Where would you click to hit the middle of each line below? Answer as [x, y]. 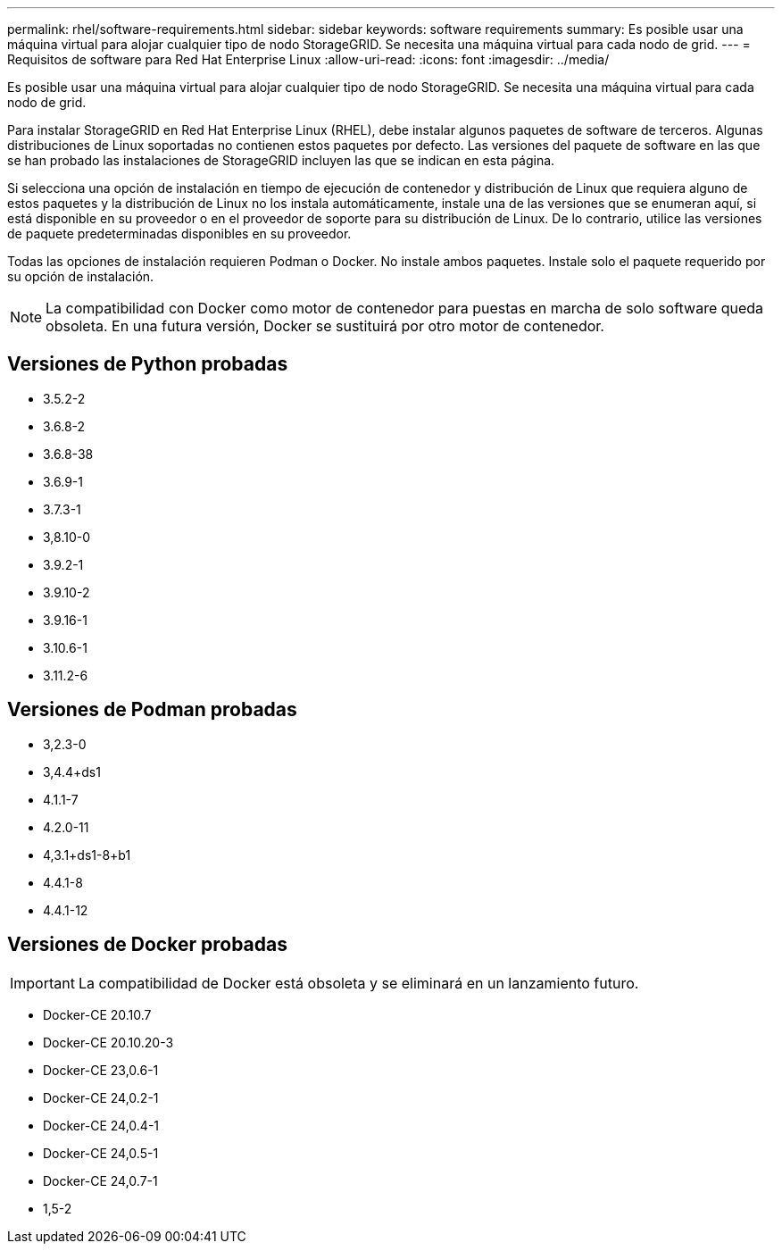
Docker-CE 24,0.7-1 [100, 1180]
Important [42, 983]
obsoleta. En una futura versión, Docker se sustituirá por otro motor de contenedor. [325, 326]
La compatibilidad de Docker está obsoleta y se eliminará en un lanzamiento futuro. [358, 983]
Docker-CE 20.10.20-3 [108, 1042]
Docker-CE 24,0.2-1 [101, 1097]
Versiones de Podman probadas [152, 710]
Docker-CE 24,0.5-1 [101, 1153]
